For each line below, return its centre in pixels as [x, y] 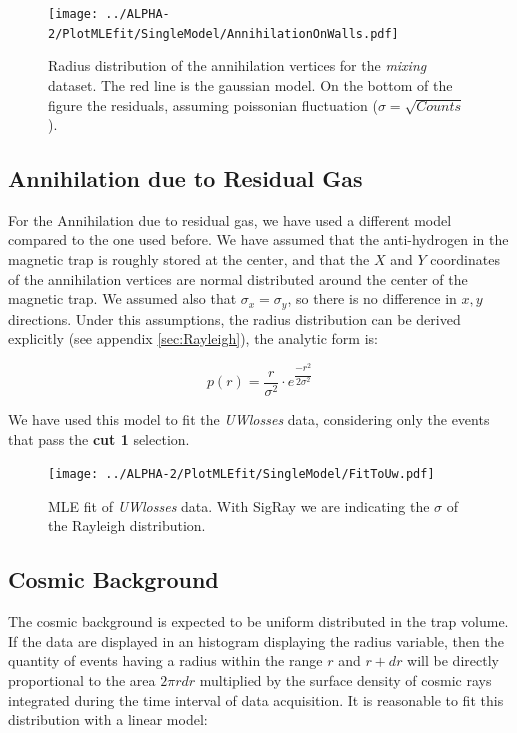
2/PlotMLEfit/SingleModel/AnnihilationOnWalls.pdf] [223, 33]
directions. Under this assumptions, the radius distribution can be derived [234, 318]
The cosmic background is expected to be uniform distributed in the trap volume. [258, 621]
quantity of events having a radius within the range [165, 660]
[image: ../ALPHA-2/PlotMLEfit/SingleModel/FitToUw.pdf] [241, 474]
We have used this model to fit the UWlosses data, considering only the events [249, 418]
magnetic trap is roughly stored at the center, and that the [189, 259]
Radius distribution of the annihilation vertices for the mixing [237, 65]
